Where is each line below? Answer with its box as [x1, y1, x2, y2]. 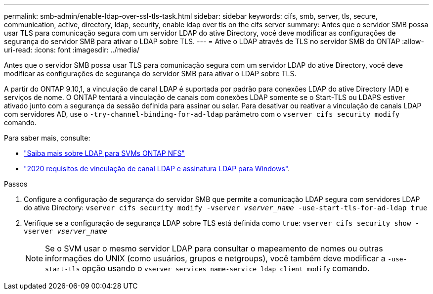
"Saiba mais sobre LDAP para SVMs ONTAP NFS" [24, 149, 185, 157]
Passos [4, 180, 28, 188]
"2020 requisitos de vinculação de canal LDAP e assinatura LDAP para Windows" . [24, 164, 290, 173]
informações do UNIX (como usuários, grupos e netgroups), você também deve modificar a [45, 253, 386, 263]
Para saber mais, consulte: [4, 134, 90, 142]
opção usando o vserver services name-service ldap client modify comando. [82, 263, 370, 273]
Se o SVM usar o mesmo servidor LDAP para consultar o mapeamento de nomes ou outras [45, 244, 383, 253]
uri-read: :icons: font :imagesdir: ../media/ [4, 46, 139, 54]
